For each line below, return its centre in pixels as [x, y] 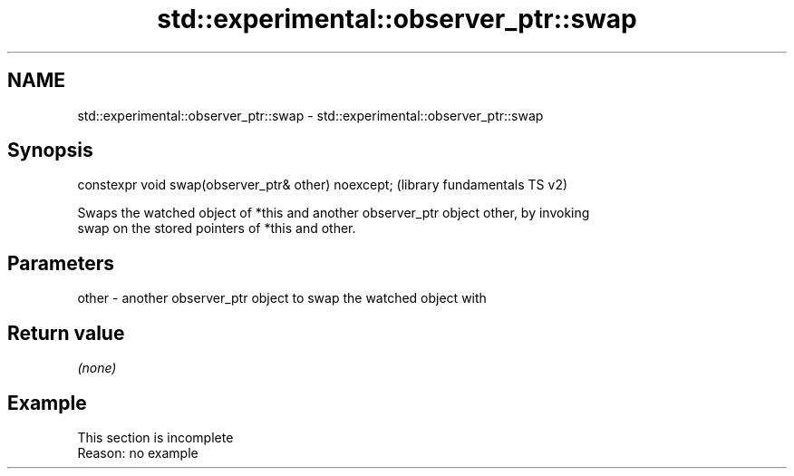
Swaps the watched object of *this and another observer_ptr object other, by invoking [334, 213]
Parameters [61, 263]
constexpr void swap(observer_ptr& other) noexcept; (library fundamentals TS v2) [323, 185]
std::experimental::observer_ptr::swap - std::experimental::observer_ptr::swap [310, 115]
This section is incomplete [155, 437]
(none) [97, 368]
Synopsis [50, 151]
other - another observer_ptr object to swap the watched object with [282, 298]
